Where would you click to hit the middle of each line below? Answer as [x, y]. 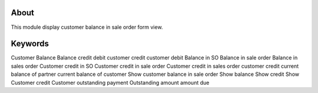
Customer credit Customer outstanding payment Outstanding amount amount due [110, 82]
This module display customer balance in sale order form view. [87, 27]
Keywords [30, 44]
